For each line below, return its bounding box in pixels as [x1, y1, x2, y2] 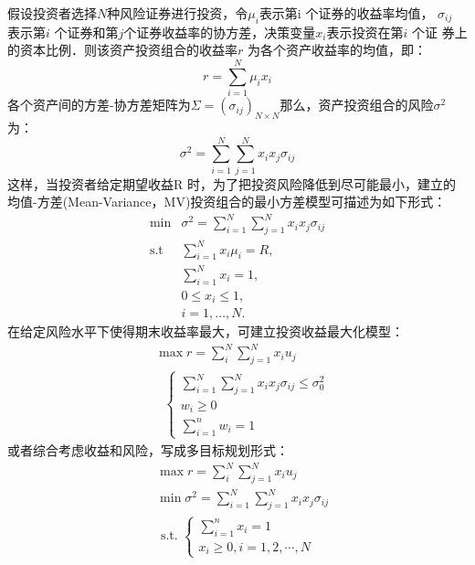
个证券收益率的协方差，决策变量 [123, 22, 316, 41]
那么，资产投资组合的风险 [280, 95, 434, 114]
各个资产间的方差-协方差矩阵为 [7, 95, 191, 114]
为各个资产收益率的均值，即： [247, 40, 427, 59]
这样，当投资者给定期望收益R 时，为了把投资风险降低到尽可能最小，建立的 [7, 174, 456, 193]
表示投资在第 [326, 22, 404, 41]
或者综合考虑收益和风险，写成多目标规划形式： [7, 440, 289, 459]
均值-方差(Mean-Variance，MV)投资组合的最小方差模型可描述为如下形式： [7, 192, 447, 211]
